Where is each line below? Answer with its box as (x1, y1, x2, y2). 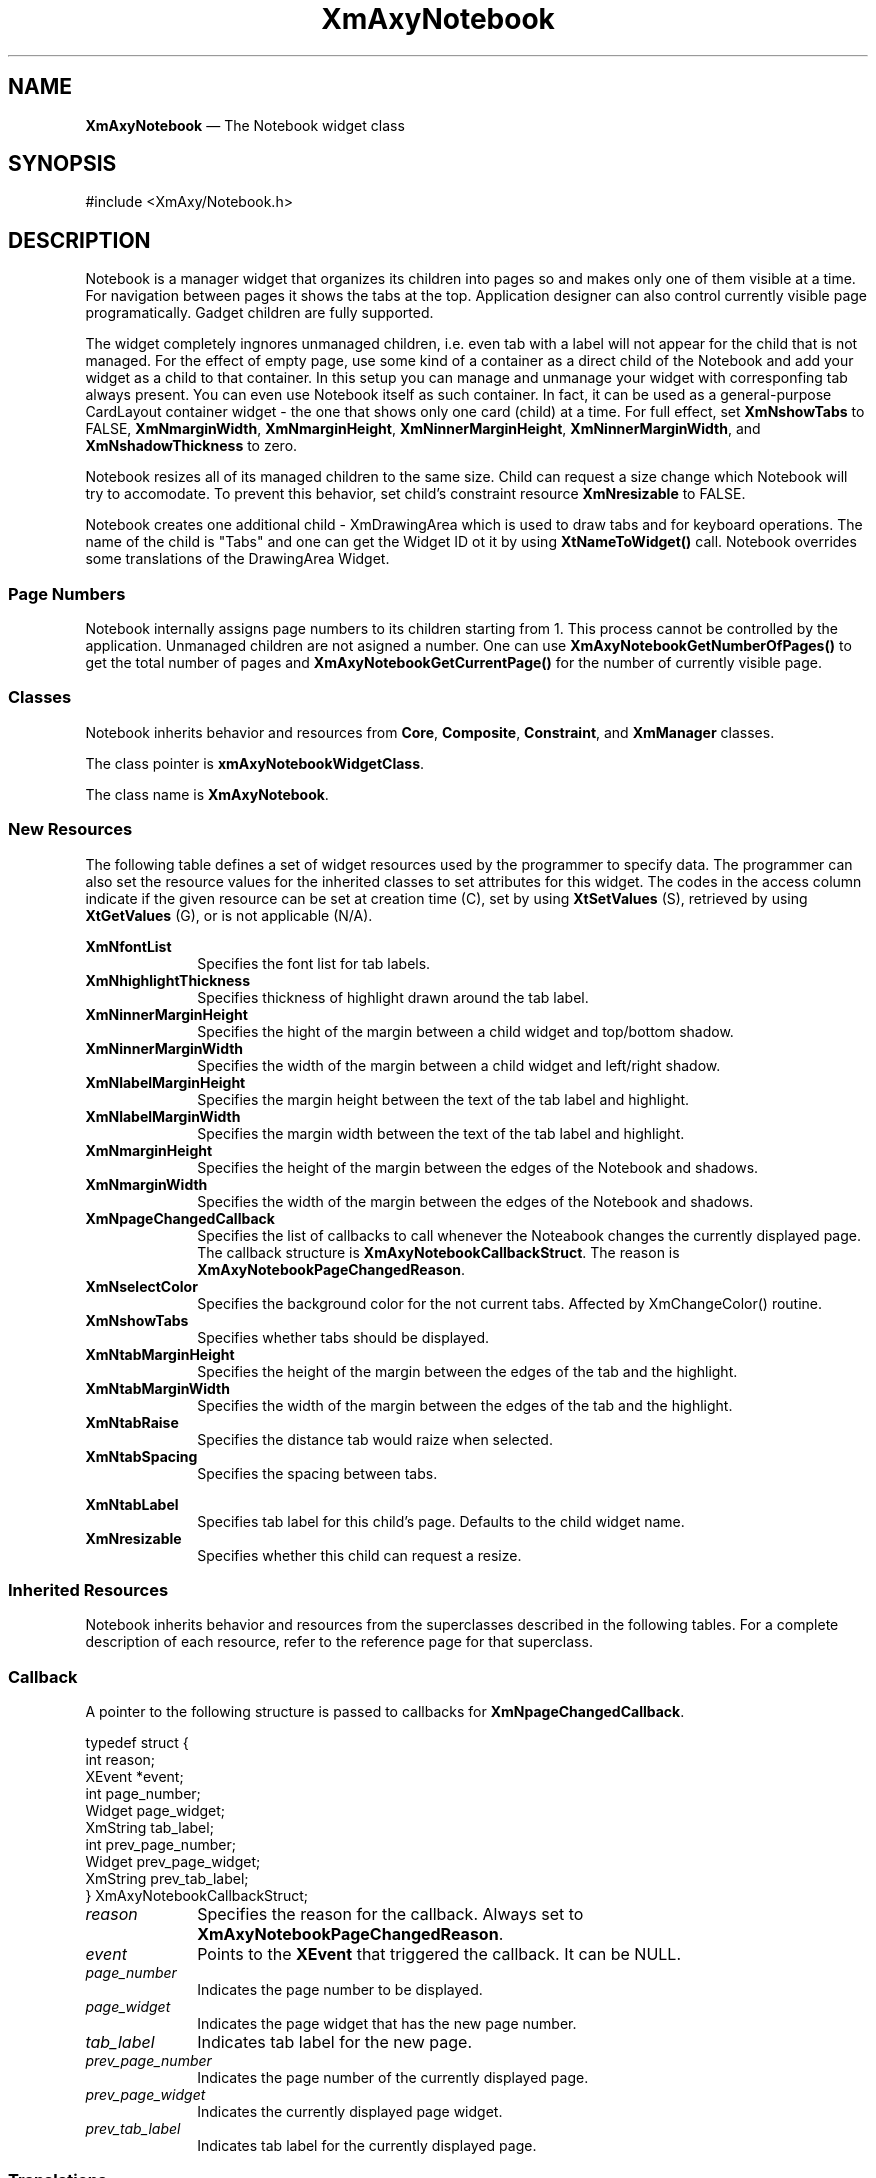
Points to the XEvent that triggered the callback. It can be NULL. (197, 1944, 682, 1965)
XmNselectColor (85, 1277, 198, 1295)
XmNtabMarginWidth (85, 1379, 230, 1397)
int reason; (85, 1751, 156, 1769)
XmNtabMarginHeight (85, 1345, 235, 1363)
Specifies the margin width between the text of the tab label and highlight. (197, 1124, 685, 1142)
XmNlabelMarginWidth (85, 1107, 241, 1125)
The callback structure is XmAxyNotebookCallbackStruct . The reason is (197, 1243, 680, 1261)
